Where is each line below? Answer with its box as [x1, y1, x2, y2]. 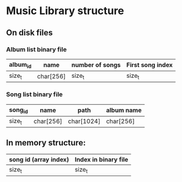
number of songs [71, 61, 121, 69]
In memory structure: [6, 138, 86, 148]
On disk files [6, 28, 53, 38]
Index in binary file [74, 155, 128, 163]
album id [9, 60, 32, 70]
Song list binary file [6, 90, 63, 98]
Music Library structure [6, 4, 124, 18]
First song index [126, 61, 173, 69]
